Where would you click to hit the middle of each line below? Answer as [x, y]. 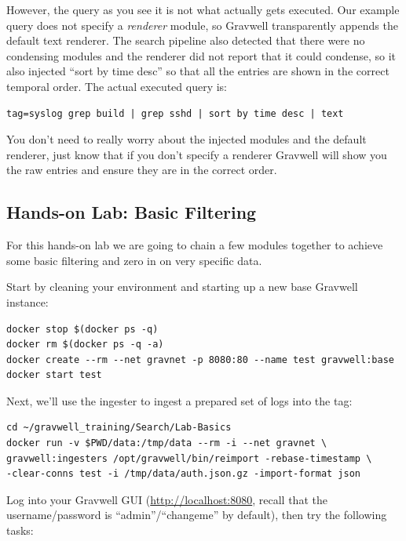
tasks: [20, 530]
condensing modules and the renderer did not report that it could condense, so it [201, 55]
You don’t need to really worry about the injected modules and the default [187, 139]
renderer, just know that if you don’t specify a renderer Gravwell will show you [197, 154]
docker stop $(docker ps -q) [82, 329]
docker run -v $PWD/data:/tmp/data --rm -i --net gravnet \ [167, 443]
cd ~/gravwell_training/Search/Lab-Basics [119, 428]
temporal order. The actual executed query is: [117, 86]
